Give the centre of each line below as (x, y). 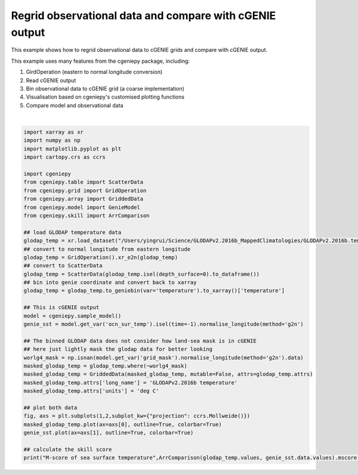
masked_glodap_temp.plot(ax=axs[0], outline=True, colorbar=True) (123, 424)
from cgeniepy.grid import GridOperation (85, 190)
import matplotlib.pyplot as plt (72, 149)
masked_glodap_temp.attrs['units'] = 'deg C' (91, 391)
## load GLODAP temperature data (72, 232)
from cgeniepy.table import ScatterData (83, 182)
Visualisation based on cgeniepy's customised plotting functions (105, 97)
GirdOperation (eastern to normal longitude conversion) (94, 72)
